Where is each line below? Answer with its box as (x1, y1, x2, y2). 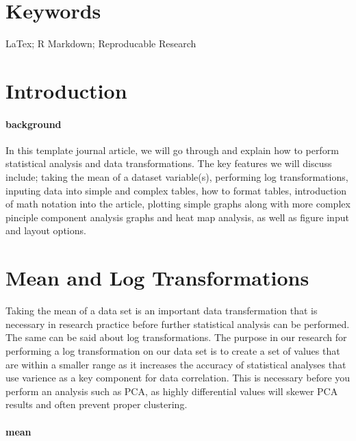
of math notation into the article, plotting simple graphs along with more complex (5, 197, 351, 211)
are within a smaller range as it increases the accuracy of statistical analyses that (5, 357, 346, 371)
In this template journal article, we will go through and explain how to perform (5, 142, 339, 157)
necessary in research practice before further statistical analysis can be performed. (5, 316, 350, 331)
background (5, 116, 62, 131)
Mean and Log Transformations (5, 264, 309, 292)
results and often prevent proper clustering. (5, 397, 188, 412)
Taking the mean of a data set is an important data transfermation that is (5, 303, 318, 318)
